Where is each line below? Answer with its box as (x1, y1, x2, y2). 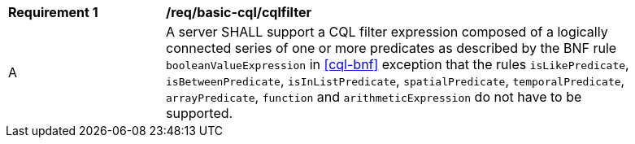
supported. (166, 105, 233, 121)
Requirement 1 (8, 4, 98, 20)
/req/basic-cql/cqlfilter (166, 4, 311, 20)
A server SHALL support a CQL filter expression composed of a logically (166, 24, 608, 40)
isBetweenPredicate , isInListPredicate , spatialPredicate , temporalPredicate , (166, 72, 625, 89)
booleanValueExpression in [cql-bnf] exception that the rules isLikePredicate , (166, 56, 629, 72)
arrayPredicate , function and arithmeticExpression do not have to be (166, 89, 582, 105)
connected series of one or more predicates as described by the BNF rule (166, 40, 617, 56)
